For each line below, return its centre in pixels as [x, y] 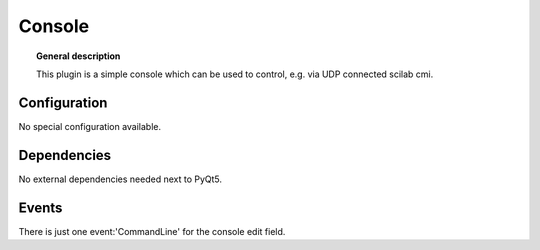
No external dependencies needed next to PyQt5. [120, 179]
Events [40, 207]
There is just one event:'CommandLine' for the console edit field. [152, 231]
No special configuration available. [90, 126]
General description [78, 56]
